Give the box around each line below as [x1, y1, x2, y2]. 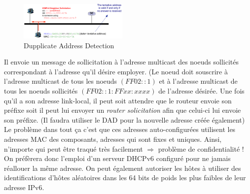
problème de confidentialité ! [158, 143, 244, 154]
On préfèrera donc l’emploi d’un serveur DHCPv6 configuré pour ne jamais [4, 153, 231, 163]
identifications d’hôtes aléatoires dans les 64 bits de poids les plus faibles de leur [4, 172, 246, 183]
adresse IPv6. [4, 182, 44, 193]
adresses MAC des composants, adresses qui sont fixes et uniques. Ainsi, [4, 134, 222, 144]
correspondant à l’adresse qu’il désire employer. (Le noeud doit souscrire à [4, 66, 228, 76]
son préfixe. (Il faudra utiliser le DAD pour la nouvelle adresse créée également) [4, 114, 245, 125]
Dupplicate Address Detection [24, 40, 114, 50]
